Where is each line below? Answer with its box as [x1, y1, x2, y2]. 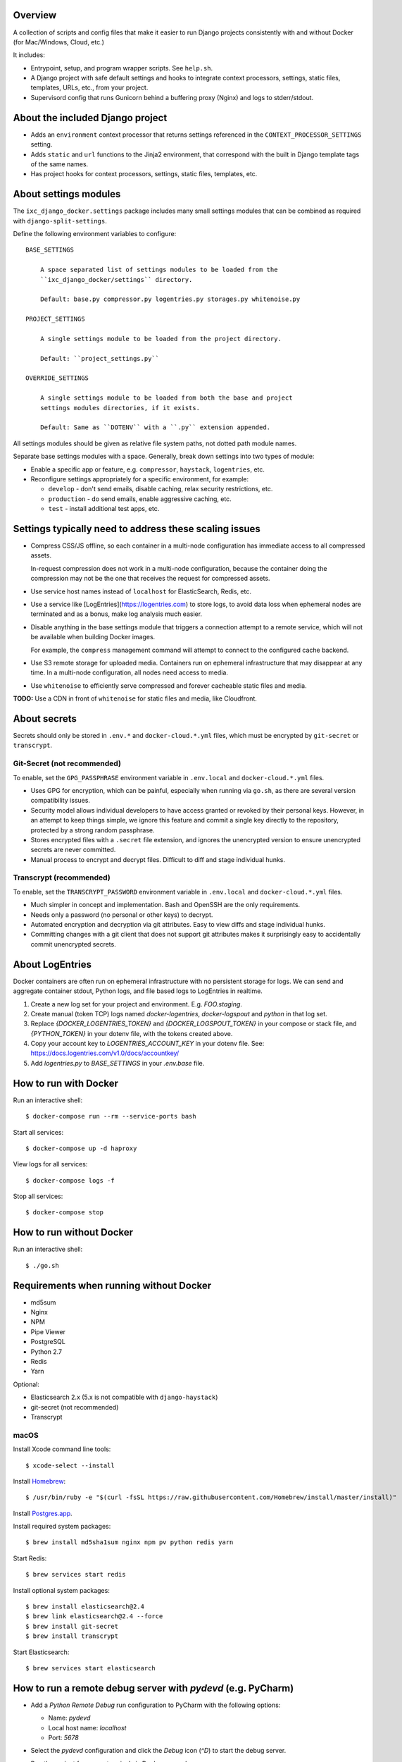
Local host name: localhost [48, 1723, 127, 1732]
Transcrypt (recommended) [13, 873, 111, 882]
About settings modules [13, 188, 121, 200]
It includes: [13, 51, 45, 59]
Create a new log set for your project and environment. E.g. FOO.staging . [30, 999, 243, 1008]
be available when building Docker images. [30, 633, 156, 641]
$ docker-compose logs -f [25, 1176, 115, 1184]
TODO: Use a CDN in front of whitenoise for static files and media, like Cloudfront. [13, 694, 257, 703]
